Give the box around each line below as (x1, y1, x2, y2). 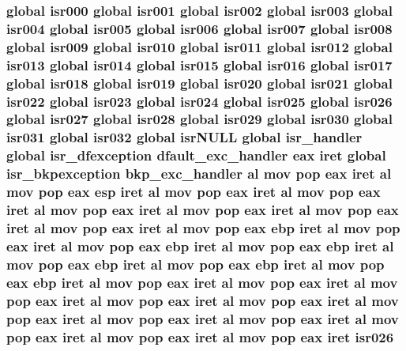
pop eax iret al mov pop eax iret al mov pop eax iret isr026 (6, 326, 394, 346)
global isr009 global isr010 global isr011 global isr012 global (6, 36, 393, 56)
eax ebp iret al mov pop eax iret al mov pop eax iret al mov (6, 272, 398, 292)
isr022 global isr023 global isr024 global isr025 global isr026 (6, 91, 393, 111)
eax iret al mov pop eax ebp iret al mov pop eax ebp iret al (6, 236, 394, 255)
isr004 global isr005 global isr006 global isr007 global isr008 (6, 18, 393, 38)
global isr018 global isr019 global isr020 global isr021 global (6, 73, 393, 92)
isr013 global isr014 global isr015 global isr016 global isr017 (6, 55, 393, 74)
